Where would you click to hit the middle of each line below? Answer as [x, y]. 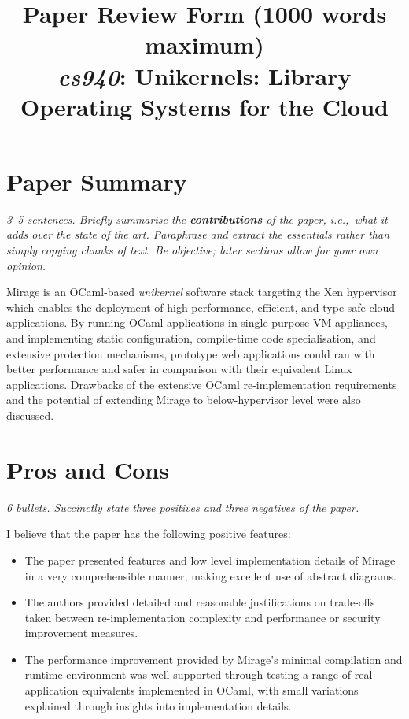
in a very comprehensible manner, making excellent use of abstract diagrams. [211, 575]
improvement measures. [81, 633]
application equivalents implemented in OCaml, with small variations [192, 690]
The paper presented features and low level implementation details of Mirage [210, 560]
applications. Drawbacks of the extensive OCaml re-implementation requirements [202, 384]
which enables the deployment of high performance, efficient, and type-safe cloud [201, 307]
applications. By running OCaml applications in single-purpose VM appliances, [197, 322]
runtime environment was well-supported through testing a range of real [199, 675]
